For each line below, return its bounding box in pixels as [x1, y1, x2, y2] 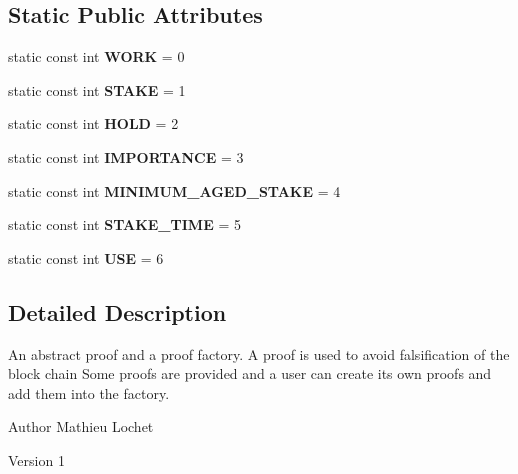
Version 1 [8, 449, 65, 470]
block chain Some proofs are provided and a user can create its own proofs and [8, 363, 492, 384]
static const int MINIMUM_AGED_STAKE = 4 [8, 180, 341, 201]
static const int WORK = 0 [8, 46, 185, 67]
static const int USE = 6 [8, 247, 164, 268]
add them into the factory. [8, 382, 170, 403]
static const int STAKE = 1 [8, 79, 186, 100]
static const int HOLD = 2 [8, 113, 179, 134]
